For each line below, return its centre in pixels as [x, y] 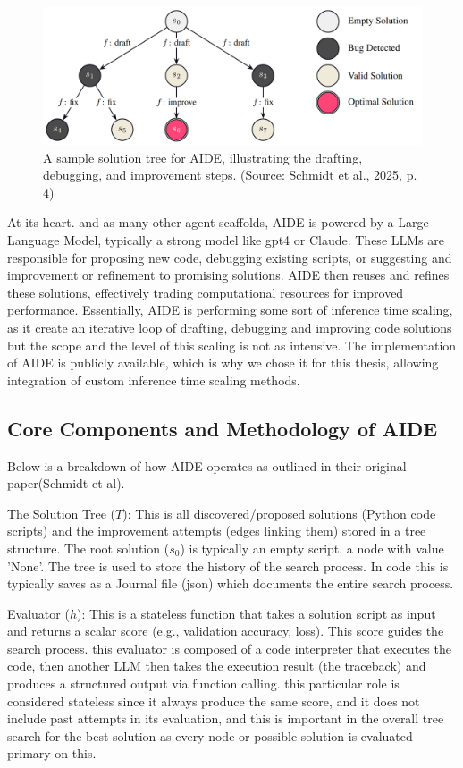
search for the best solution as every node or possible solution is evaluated [210, 735]
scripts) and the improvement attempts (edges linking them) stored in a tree [217, 531]
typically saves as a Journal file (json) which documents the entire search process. [231, 583]
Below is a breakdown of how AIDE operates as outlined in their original [207, 465]
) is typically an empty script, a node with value [312, 548]
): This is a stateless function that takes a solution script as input [256, 613]
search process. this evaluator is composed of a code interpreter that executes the [229, 648]
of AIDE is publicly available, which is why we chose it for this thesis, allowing [223, 363]
